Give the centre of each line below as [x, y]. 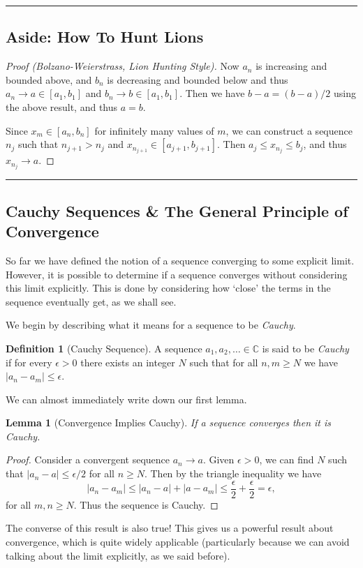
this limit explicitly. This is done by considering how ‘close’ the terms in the [168, 288]
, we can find [287, 459]
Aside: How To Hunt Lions [105, 37]
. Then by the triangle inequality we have [233, 473]
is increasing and [291, 66]
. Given [218, 459]
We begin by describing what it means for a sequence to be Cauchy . [151, 325]
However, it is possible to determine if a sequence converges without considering [177, 274]
